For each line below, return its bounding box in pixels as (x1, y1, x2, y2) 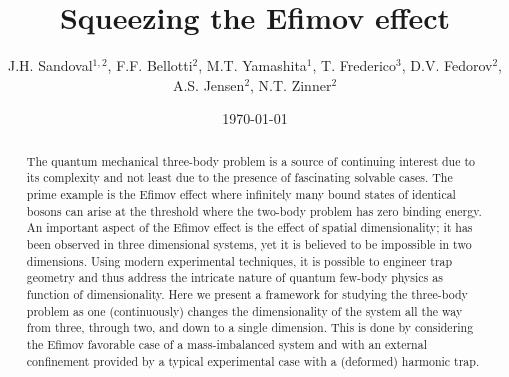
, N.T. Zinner (250, 74, 332, 95)
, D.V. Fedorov (401, 55, 493, 76)
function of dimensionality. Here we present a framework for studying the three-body (26, 285, 468, 302)
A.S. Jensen (172, 74, 245, 95)
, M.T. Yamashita (198, 55, 307, 76)
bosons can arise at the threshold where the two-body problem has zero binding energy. (26, 202, 482, 219)
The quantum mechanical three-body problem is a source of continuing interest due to (26, 152, 476, 169)
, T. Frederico (312, 55, 397, 76)
